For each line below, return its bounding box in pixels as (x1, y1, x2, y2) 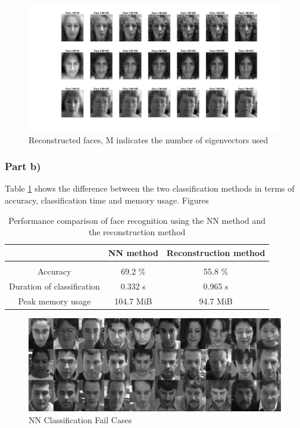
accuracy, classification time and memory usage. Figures (5, 194, 209, 206)
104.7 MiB (114, 294, 152, 307)
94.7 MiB (199, 294, 233, 307)
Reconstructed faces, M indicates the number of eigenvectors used (29, 133, 268, 146)
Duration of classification (9, 279, 100, 292)
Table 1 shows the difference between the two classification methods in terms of (5, 182, 295, 195)
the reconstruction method (89, 226, 186, 238)
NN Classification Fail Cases (29, 413, 132, 426)
